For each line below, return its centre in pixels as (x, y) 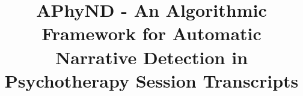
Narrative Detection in (151, 57)
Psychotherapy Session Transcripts (151, 80)
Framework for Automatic (151, 33)
